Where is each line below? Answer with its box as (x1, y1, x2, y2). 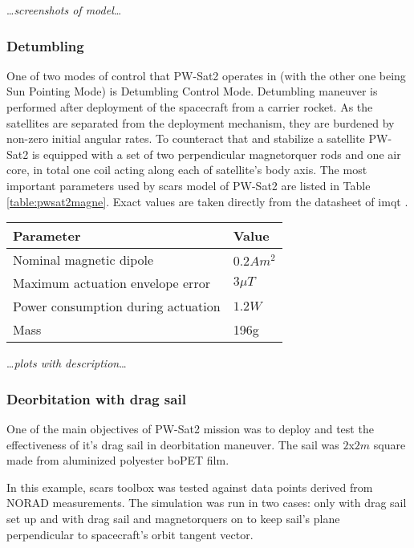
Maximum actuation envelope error (13, 274, 210, 293)
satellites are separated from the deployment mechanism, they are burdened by (6, 114, 395, 131)
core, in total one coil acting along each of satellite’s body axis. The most (6, 161, 367, 178)
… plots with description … (6, 355, 127, 371)
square (373, 436, 406, 453)
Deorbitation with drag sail (6, 388, 186, 408)
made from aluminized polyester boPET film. (6, 452, 229, 469)
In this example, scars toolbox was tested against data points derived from (6, 478, 373, 495)
